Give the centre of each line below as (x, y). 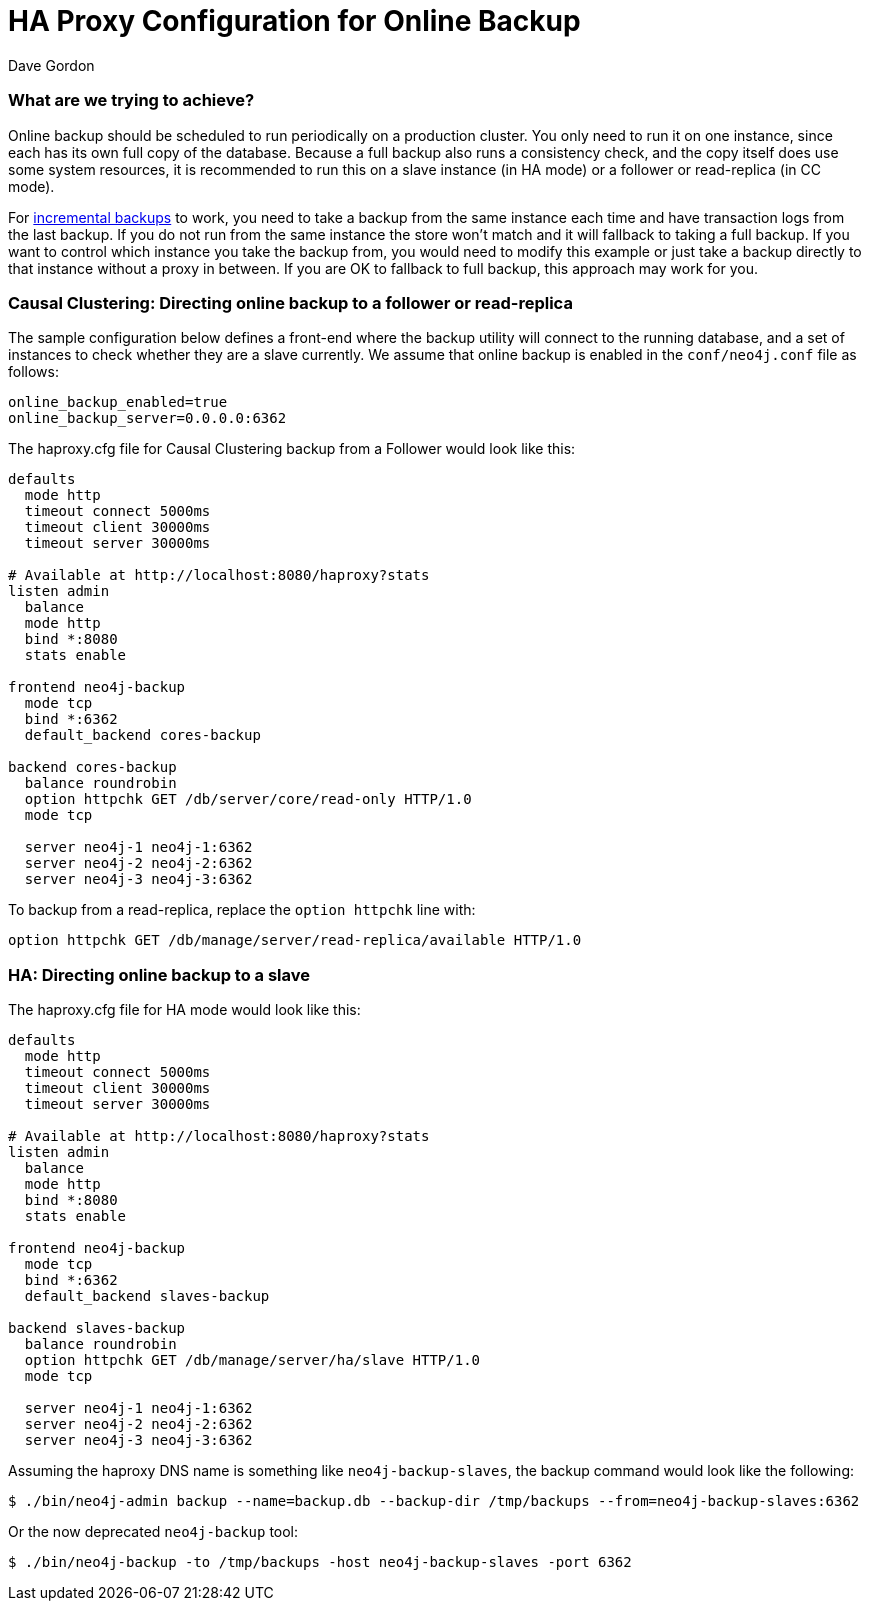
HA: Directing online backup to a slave (159, 974)
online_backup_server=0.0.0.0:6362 (147, 418)
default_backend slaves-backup (147, 1296)
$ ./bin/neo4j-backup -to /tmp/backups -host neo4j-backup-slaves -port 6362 (320, 1562)
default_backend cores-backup (142, 735)
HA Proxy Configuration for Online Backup (294, 21)
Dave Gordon (51, 65)
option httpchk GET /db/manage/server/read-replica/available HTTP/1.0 (295, 940)
